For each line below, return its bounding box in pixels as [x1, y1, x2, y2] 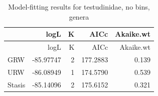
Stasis [8, 79, 26, 89]
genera [69, 11, 89, 22]
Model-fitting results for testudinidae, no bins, [8, 2, 150, 12]
